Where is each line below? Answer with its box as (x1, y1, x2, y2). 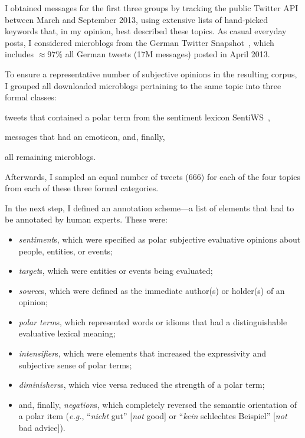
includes (5, 48, 34, 60)
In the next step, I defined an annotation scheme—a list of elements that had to (5, 201, 294, 214)
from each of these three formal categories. (5, 182, 159, 194)
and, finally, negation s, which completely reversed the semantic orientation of (18, 398, 297, 410)
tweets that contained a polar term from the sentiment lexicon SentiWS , (5, 110, 270, 123)
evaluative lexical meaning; (18, 327, 116, 339)
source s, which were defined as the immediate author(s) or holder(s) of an (18, 284, 285, 296)
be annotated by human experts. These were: (5, 213, 168, 225)
